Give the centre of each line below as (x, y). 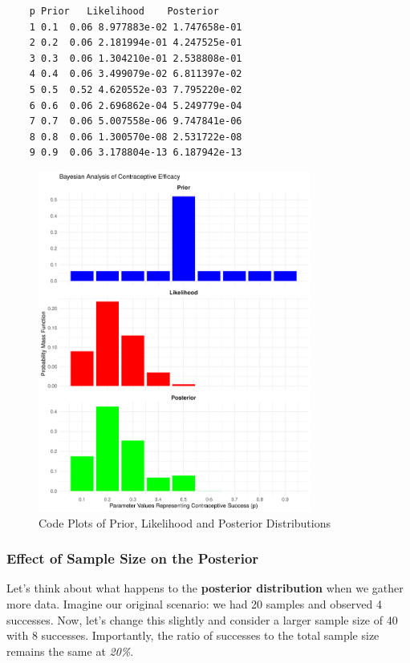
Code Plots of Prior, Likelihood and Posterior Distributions (185, 522)
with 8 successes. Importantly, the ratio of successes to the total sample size (193, 635)
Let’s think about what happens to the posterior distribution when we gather (205, 588)
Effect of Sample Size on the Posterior (133, 558)
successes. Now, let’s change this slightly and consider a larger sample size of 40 (202, 619)
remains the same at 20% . (70, 651)
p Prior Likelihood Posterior (124, 11)
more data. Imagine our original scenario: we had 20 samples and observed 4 (194, 604)
